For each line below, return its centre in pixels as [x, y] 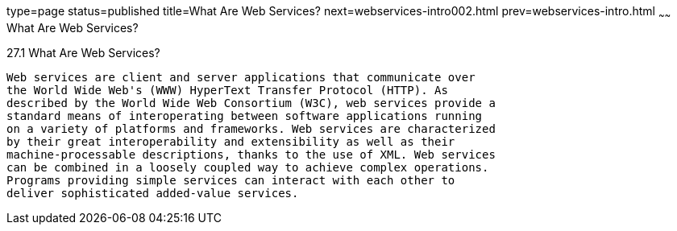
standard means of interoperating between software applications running [245, 115]
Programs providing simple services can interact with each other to [231, 180]
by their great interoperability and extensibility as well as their [231, 141]
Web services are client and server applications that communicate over [241, 77]
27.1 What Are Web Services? [83, 52]
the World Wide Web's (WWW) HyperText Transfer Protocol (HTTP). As [227, 90]
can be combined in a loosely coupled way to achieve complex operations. [248, 167]
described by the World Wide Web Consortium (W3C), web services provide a [251, 103]
